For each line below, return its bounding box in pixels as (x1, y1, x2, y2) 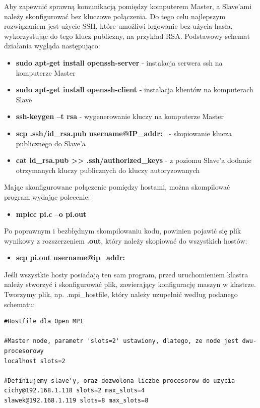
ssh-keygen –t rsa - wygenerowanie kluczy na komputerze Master (16, 111, 224, 122)
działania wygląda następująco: (4, 40, 100, 51)
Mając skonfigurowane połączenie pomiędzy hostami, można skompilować (4, 182, 230, 192)
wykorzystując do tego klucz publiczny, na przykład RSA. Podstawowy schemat (4, 30, 250, 41)
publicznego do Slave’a (16, 138, 86, 148)
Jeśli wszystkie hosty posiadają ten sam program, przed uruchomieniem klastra (4, 269, 248, 279)
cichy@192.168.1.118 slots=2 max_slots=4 (4, 387, 145, 394)
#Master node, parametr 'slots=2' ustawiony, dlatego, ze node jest (4, 337, 239, 345)
